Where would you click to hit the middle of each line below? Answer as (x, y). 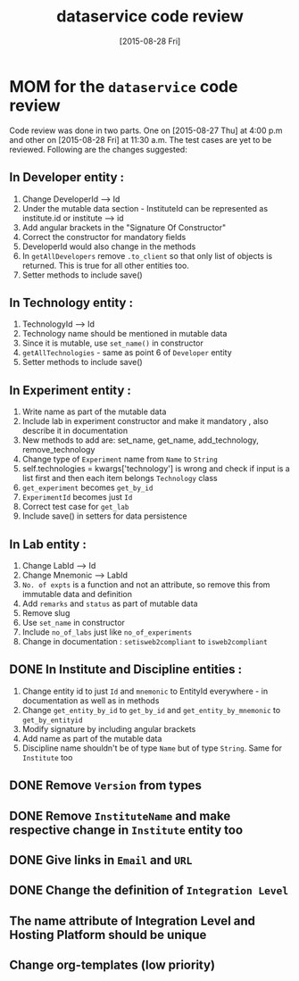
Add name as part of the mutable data (92, 738)
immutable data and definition (77, 594)
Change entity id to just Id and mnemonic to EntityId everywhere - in (145, 691)
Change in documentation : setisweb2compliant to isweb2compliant (145, 641)
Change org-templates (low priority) (112, 965)
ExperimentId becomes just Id (77, 497)
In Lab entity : (48, 544)
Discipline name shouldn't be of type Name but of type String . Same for (152, 748)
